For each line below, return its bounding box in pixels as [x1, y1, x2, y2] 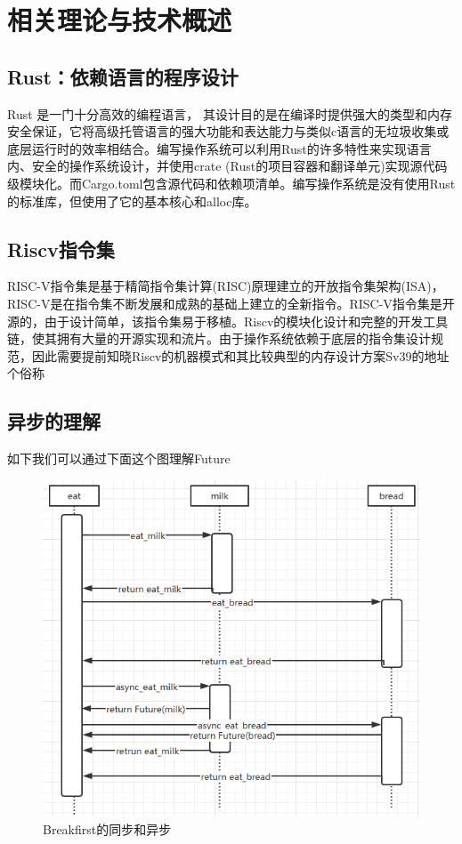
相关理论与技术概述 [7, 2, 232, 38]
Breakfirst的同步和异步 [43, 819, 172, 838]
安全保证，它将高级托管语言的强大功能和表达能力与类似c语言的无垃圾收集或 [7, 122, 450, 141]
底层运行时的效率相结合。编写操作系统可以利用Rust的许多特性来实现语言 [7, 139, 432, 157]
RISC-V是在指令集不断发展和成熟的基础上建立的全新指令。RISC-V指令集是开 [7, 293, 455, 312]
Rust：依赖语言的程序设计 [7, 62, 239, 90]
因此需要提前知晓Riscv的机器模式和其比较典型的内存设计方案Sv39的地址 [31, 346, 450, 365]
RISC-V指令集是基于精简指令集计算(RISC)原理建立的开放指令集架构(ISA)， [7, 277, 444, 295]
